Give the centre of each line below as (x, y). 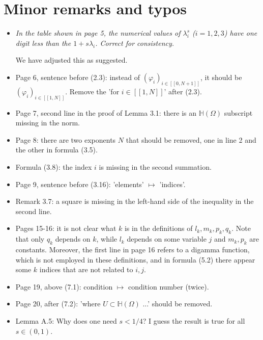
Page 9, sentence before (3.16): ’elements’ (80, 184)
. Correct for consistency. (135, 43)
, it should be (221, 77)
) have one (241, 33)
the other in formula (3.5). (56, 150)
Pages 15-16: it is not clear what (66, 228)
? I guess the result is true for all (194, 320)
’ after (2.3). (183, 91)
